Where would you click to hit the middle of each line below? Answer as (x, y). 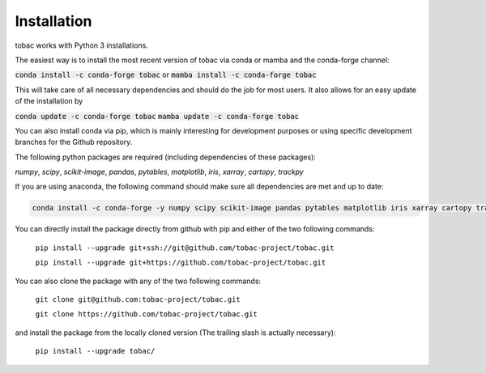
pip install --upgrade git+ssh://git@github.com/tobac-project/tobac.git (185, 248)
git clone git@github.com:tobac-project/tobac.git (138, 299)
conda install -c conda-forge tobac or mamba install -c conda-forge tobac (166, 75)
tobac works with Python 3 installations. (82, 45)
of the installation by (49, 101)
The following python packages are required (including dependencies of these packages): (165, 157)
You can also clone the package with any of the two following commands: (138, 281)
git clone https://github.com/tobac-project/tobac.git (147, 314)
